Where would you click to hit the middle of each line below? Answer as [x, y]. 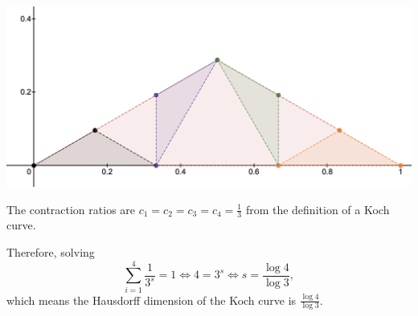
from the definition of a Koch [318, 209]
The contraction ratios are [71, 209]
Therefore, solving [51, 251]
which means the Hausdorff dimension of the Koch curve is [152, 300]
